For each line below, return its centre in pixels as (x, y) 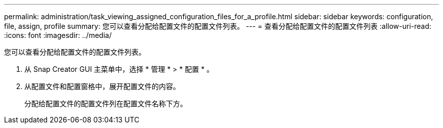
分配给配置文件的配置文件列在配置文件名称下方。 (106, 103)
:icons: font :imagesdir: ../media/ (58, 35)
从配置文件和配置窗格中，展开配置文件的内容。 (102, 86)
